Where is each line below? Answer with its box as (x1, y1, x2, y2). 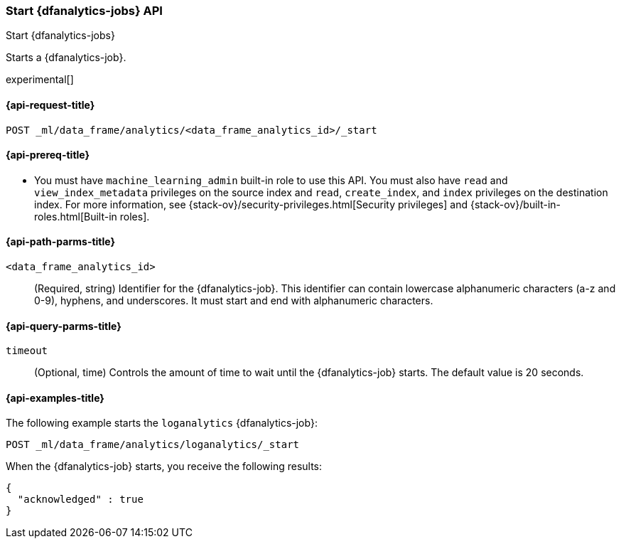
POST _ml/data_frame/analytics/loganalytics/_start (6, 439, 300, 451)
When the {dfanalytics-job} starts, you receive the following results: (6, 460, 323, 473)
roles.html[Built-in (34, 210, 117, 223)
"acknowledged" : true (17, 494, 144, 506)
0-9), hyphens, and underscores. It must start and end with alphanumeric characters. (34, 294, 433, 307)
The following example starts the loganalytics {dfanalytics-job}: (6, 417, 318, 430)
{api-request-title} (6, 98, 95, 111)
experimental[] (6, 73, 74, 86)
